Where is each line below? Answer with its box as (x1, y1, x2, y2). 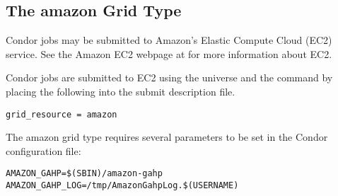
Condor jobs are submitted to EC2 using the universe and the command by (6, 70, 333, 85)
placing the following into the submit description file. (6, 83, 235, 98)
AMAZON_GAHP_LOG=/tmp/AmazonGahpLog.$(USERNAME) (6, 180, 239, 191)
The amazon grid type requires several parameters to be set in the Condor (6, 129, 328, 144)
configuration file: (6, 143, 81, 158)
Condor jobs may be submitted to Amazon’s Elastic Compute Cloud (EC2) (6, 33, 332, 47)
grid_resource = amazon (6, 109, 117, 120)
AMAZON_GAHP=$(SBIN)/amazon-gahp (6, 168, 163, 179)
